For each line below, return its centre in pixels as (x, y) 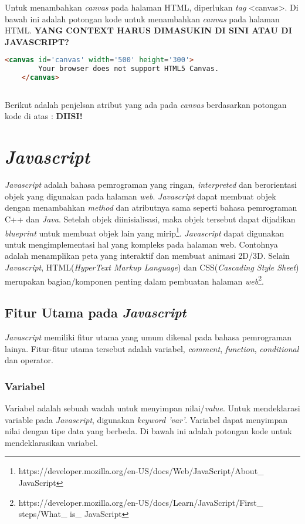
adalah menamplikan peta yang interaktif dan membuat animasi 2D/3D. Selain (147, 256)
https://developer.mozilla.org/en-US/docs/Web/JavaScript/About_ (141, 471)
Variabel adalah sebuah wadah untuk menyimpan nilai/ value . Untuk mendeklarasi (152, 408)
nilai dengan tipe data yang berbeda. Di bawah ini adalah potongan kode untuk (148, 431)
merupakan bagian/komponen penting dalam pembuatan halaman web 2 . (134, 280)
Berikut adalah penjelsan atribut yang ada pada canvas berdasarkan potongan (146, 104)
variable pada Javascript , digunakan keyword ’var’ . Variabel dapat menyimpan (146, 419)
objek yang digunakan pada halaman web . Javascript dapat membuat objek (140, 196)
